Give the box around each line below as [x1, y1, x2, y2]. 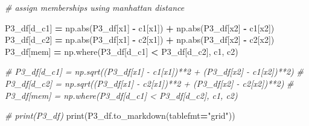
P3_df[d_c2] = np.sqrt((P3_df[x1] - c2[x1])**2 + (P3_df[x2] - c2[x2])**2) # [5, 77, 294, 89]
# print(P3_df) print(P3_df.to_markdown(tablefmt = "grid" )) [5, 109, 235, 122]
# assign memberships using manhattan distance [5, 1, 185, 13]
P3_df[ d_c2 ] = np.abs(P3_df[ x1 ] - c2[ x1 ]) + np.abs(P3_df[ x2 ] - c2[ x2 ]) [5, 33, 275, 46]
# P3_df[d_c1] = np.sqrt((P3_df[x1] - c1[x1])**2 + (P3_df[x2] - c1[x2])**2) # [5, 65, 304, 78]
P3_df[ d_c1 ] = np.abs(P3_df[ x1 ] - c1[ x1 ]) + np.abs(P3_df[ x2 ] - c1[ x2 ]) [5, 21, 275, 34]
